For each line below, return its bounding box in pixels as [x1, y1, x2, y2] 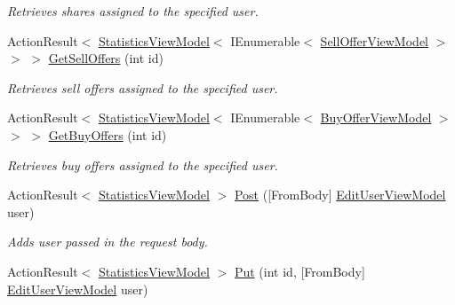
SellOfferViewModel [320, 31, 428, 50]
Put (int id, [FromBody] [234, 262, 365, 280]
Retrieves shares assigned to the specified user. [7, 2, 259, 20]
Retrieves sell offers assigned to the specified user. [7, 78, 278, 97]
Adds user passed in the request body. [7, 232, 208, 251]
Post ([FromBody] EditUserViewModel [234, 185, 446, 204]
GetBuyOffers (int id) [48, 125, 167, 144]
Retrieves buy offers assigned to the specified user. [7, 155, 278, 174]
